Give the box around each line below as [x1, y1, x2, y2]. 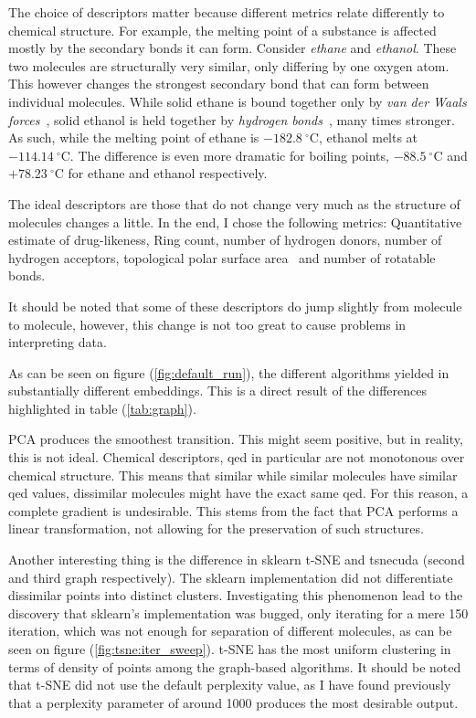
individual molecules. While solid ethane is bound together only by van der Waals [8, 91, 467, 111]
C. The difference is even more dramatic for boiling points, [60, 145, 389, 164]
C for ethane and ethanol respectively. [54, 164, 268, 183]
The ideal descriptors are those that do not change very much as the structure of [8, 194, 460, 213]
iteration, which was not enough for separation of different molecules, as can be [8, 621, 452, 640]
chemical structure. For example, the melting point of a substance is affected [8, 20, 437, 39]
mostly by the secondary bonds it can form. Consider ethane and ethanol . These [8, 38, 457, 58]
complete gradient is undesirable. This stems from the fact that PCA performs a [8, 501, 459, 520]
